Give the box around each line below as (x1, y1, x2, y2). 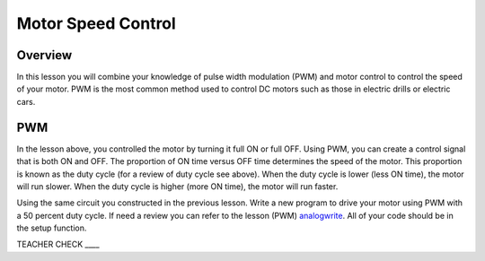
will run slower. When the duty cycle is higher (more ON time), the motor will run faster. (16, 180, 339, 192)
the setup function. (16, 222, 87, 233)
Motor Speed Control (16, 13, 177, 33)
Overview (16, 48, 73, 63)
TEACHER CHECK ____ (16, 239, 100, 250)
